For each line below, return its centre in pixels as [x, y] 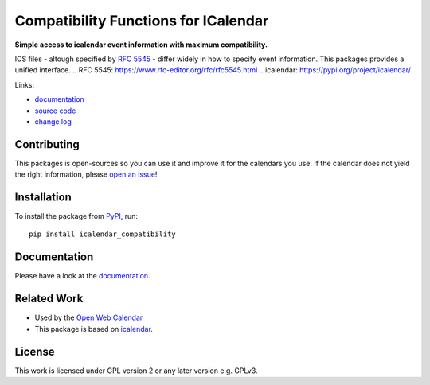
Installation [43, 197]
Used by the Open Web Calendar [89, 317]
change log [53, 121]
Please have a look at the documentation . [82, 276]
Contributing [47, 144]
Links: [25, 84]
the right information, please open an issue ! [86, 174]
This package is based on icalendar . [94, 329]
